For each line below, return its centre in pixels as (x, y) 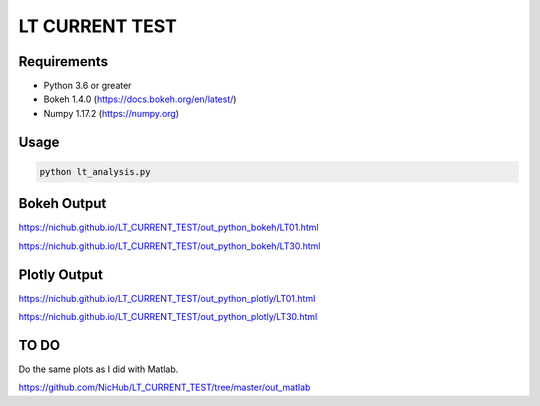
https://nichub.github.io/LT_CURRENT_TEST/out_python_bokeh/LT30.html (169, 246)
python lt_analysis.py (95, 171)
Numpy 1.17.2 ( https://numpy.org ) (111, 113)
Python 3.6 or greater (87, 86)
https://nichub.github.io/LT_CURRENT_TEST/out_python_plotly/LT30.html (168, 317)
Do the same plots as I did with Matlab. (98, 369)
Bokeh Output (62, 203)
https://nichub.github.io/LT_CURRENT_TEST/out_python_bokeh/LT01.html (168, 227)
